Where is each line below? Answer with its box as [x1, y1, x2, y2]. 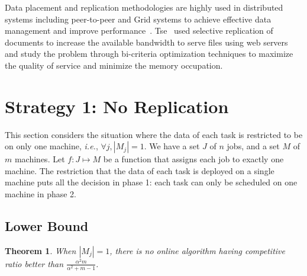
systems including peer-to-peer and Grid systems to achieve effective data [5, 12, 272, 25]
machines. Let [14, 153, 65, 165]
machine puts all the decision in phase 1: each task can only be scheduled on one [5, 176, 298, 188]
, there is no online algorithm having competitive [109, 244, 285, 256]
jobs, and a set [227, 140, 280, 152]
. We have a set [144, 140, 200, 152]
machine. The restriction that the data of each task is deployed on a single [5, 164, 274, 176]
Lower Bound [5, 217, 89, 235]
